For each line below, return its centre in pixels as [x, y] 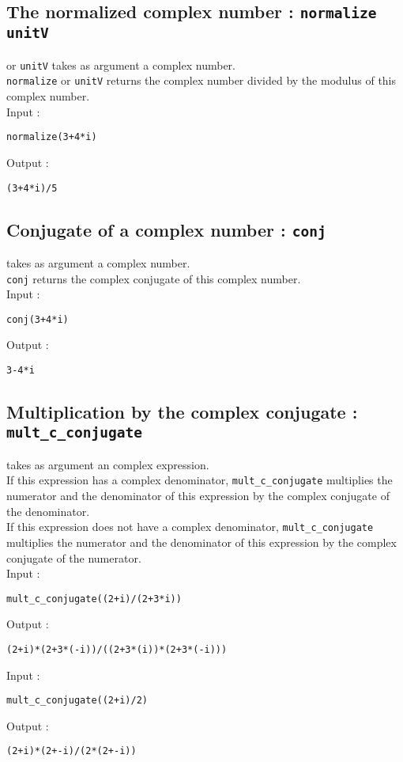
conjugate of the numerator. [74, 557]
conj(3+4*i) [38, 319]
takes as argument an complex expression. [108, 464]
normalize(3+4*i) [52, 137]
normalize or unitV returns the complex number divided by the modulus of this [201, 80]
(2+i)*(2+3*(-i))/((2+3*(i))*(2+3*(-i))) [117, 649]
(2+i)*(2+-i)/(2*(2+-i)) [72, 751]
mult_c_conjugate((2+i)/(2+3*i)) [94, 599]
